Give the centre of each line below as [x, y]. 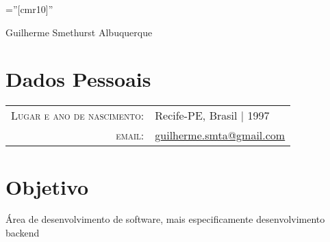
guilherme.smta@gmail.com [220, 135]
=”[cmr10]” [29, 9]
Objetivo [47, 186]
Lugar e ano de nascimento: [78, 116]
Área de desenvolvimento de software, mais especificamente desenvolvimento [165, 219]
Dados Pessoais [78, 79]
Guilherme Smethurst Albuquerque [79, 32]
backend [23, 233]
